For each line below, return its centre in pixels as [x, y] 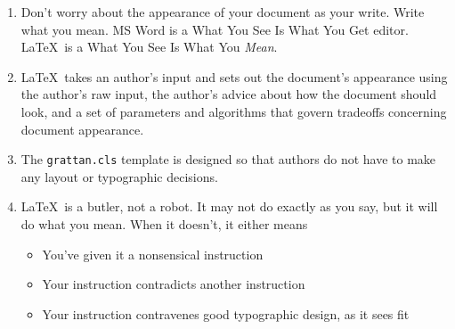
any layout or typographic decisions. [119, 176]
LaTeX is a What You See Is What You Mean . [149, 47]
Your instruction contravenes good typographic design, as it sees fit [226, 313]
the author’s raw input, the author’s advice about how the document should [229, 94]
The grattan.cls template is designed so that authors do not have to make [228, 159]
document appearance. [82, 129]
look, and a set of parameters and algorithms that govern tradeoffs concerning [234, 111]
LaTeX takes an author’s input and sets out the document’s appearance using [234, 76]
